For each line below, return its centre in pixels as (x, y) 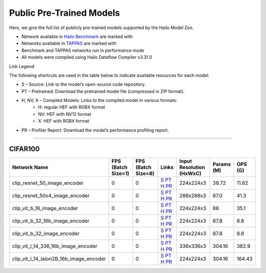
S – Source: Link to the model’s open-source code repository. (83, 84)
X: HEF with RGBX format (64, 121)
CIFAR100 (24, 149)
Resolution (192, 167)
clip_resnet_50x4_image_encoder (51, 196)
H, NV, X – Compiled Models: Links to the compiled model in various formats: (99, 101)
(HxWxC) (190, 173)
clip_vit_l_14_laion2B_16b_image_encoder (59, 259)
